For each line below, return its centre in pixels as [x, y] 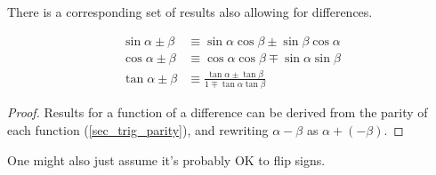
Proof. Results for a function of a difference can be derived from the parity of [218, 112]
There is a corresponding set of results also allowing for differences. [190, 12]
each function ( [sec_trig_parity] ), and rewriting [138, 129]
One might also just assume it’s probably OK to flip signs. [166, 159]
